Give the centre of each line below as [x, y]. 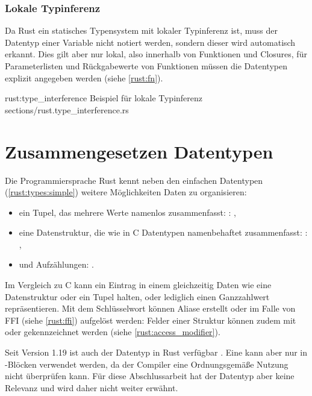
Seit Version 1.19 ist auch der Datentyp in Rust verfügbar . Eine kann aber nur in [156, 352]
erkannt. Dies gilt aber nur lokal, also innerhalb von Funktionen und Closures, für [156, 54]
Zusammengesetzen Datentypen [139, 151]
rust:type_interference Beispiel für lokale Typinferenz [104, 98]
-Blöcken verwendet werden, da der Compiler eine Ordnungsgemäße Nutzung [147, 364]
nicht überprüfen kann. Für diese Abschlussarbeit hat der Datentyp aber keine [150, 376]
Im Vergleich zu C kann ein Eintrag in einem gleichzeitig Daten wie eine [138, 285]
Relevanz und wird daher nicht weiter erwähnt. [92, 387]
